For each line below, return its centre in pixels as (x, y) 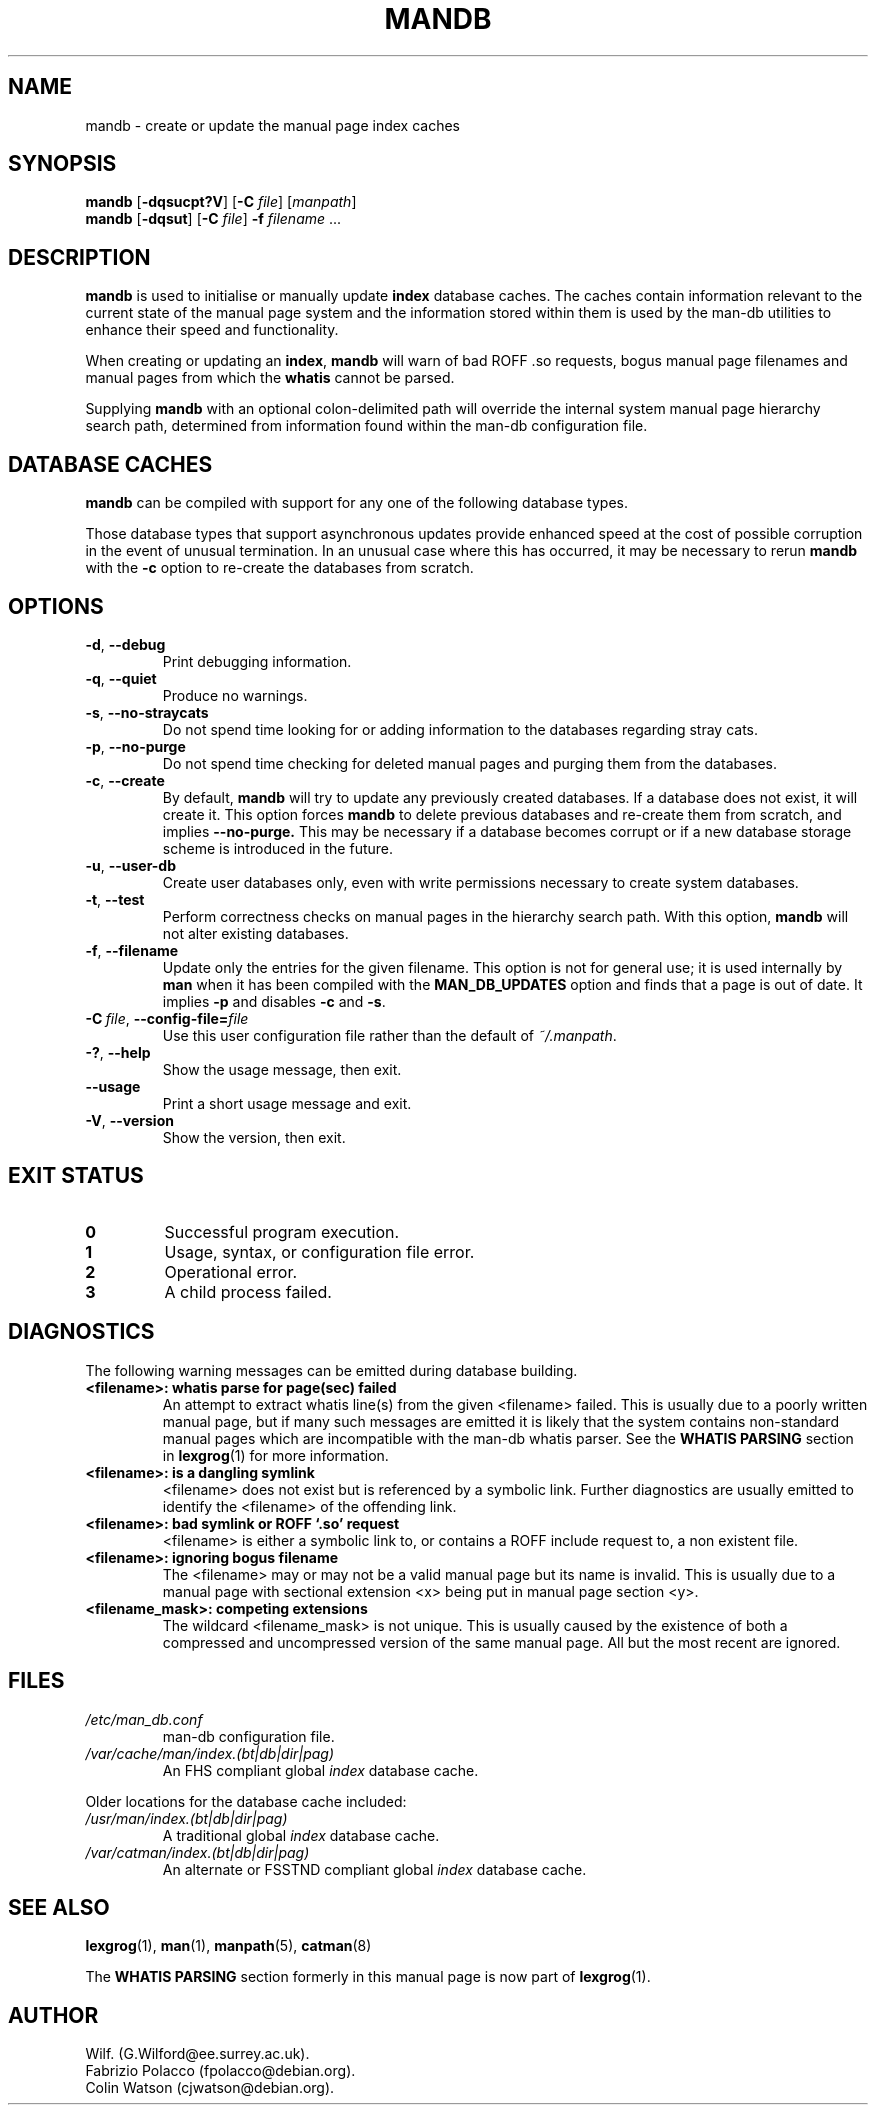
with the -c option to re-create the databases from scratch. (279, 568)
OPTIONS (56, 606)
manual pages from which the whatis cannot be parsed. (270, 378)
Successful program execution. (282, 1231)
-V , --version (129, 1120)
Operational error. (231, 1271)
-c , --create (125, 780)
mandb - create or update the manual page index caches (272, 125)
